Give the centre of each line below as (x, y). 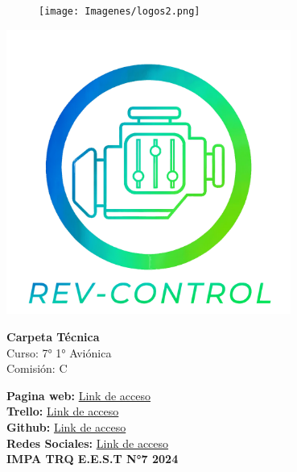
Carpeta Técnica (53, 337)
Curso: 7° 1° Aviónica (59, 352)
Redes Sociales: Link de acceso (88, 443)
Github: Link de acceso (66, 427)
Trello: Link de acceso (63, 411)
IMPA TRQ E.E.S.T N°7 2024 (93, 459)
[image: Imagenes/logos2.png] (120, 11)
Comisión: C (37, 368)
